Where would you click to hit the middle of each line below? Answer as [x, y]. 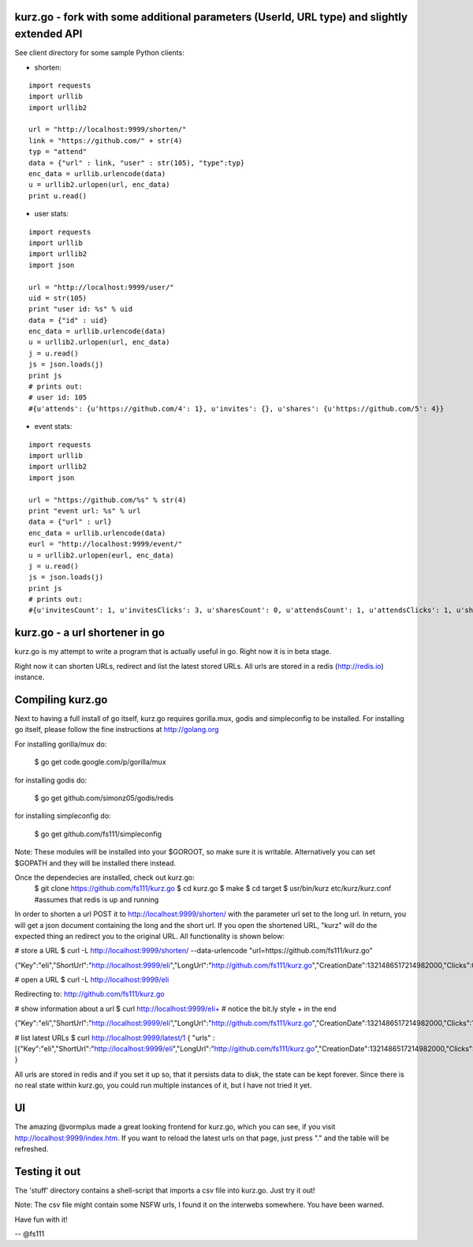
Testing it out [48, 1172]
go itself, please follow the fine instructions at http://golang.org [117, 730]
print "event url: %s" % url [85, 511]
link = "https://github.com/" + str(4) [106, 141]
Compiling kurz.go [61, 699]
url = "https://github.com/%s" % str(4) [108, 500]
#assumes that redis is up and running [97, 900]
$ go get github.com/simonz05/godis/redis [104, 798]
